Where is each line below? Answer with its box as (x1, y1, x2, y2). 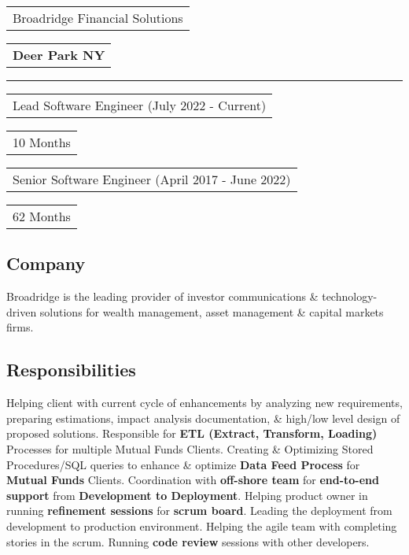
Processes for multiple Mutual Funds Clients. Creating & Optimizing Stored (6, 440, 374, 457)
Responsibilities (6, 357, 136, 382)
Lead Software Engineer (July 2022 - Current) (13, 96, 267, 114)
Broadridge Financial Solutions (13, 9, 183, 27)
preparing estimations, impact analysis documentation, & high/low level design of (6, 409, 400, 426)
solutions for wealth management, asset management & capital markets (39, 303, 384, 320)
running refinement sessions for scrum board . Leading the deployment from (6, 502, 392, 519)
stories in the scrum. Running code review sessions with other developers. (6, 533, 370, 549)
